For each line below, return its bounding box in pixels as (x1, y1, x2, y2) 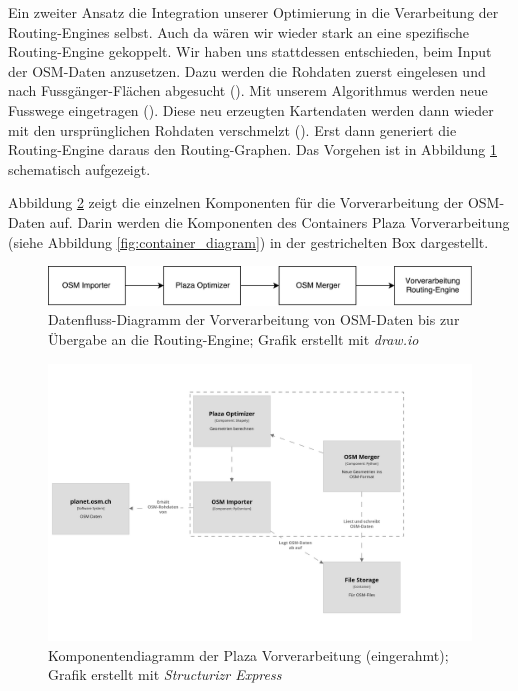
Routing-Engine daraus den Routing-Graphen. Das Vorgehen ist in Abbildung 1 (8, 139, 497, 160)
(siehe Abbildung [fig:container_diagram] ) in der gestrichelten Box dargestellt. (8, 231, 489, 252)
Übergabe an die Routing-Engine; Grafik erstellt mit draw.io (48, 329, 419, 350)
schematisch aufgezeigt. (8, 158, 151, 179)
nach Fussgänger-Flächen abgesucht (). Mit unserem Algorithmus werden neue (8, 80, 488, 101)
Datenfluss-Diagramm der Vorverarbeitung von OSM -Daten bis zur (48, 309, 460, 330)
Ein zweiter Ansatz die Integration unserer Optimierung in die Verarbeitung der (8, 2, 499, 22)
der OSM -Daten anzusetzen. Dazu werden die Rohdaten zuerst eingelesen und (8, 60, 486, 81)
